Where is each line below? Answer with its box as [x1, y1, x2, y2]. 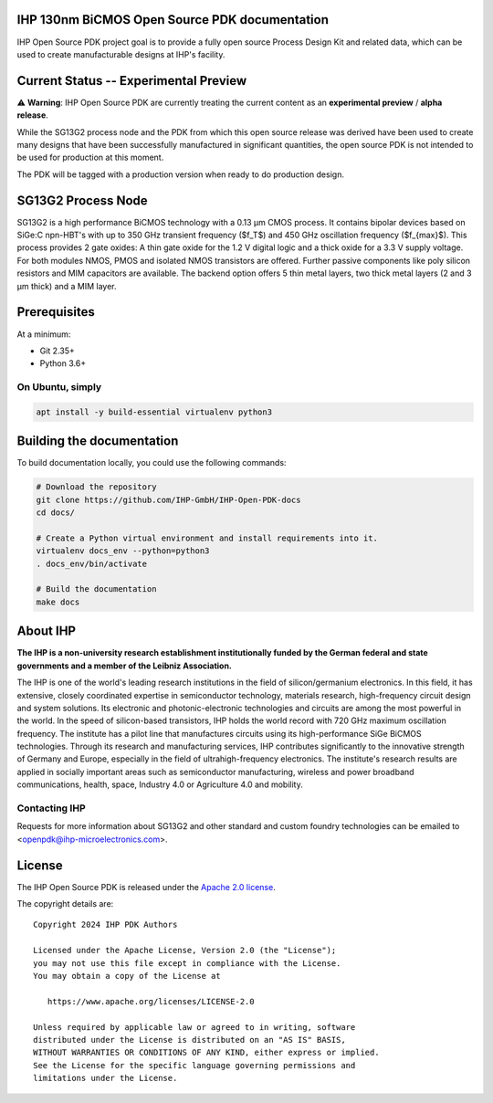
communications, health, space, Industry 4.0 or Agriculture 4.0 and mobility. [16, 779, 303, 790]
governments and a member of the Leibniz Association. [16, 660, 233, 671]
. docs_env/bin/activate [36, 558, 148, 569]
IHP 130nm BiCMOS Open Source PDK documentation [16, 12, 329, 27]
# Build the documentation [36, 584, 157, 594]
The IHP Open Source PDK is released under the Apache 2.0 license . [16, 881, 276, 892]
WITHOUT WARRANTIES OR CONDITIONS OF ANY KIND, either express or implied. [33, 1047, 380, 1058]
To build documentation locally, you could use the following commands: [16, 457, 287, 468]
